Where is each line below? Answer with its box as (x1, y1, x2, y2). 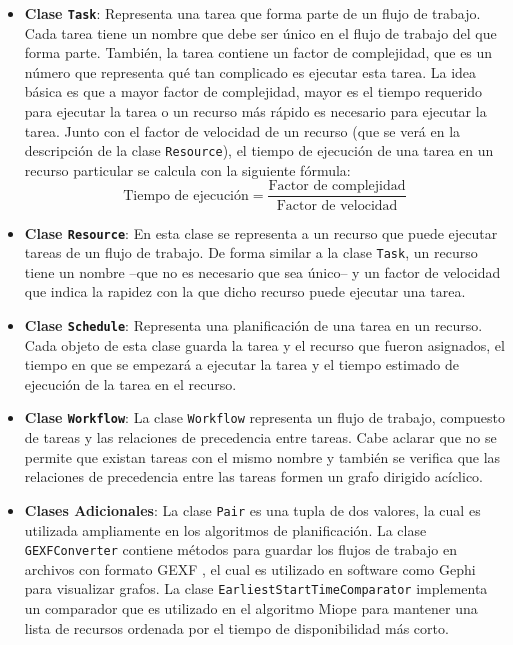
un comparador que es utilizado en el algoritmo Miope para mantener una (24, 598, 478, 619)
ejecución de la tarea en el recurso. (24, 373, 237, 394)
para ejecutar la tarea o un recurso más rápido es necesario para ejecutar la (24, 101, 487, 122)
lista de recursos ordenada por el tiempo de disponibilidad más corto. (24, 617, 449, 638)
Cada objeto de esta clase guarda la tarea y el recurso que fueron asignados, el (24, 334, 505, 355)
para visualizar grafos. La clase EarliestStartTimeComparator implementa (24, 578, 488, 599)
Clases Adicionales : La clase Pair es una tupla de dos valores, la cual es (24, 499, 481, 520)
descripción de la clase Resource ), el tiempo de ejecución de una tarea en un (24, 140, 494, 161)
